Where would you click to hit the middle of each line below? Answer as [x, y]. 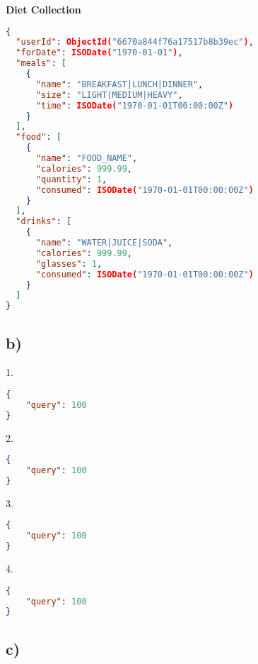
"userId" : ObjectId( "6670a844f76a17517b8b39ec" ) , [135, 42]
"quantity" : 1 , [71, 179]
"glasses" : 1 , [69, 264]
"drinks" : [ [44, 222]
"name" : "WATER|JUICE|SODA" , [104, 243]
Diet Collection [43, 9]
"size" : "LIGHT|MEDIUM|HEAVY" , [109, 95]
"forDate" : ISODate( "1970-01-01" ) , [99, 53]
